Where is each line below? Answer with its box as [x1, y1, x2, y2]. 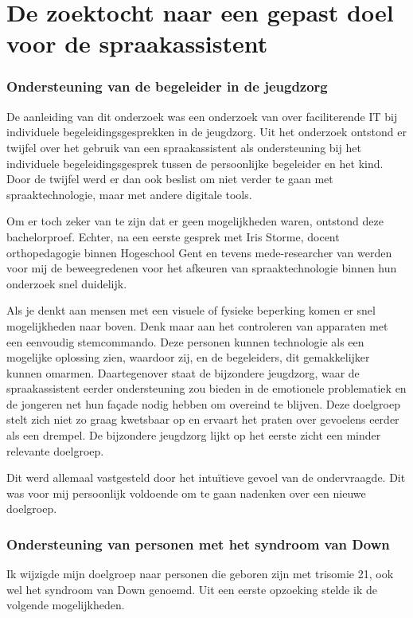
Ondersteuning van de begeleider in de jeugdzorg [6, 76, 328, 96]
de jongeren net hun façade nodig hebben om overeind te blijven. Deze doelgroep [6, 395, 400, 412]
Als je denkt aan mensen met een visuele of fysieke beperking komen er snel [6, 302, 376, 319]
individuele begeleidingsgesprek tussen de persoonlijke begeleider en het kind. [6, 154, 384, 171]
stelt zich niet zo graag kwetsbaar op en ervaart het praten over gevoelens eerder [6, 411, 399, 428]
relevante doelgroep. [6, 442, 104, 459]
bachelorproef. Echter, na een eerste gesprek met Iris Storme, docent [6, 228, 340, 244]
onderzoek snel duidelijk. [6, 275, 127, 291]
